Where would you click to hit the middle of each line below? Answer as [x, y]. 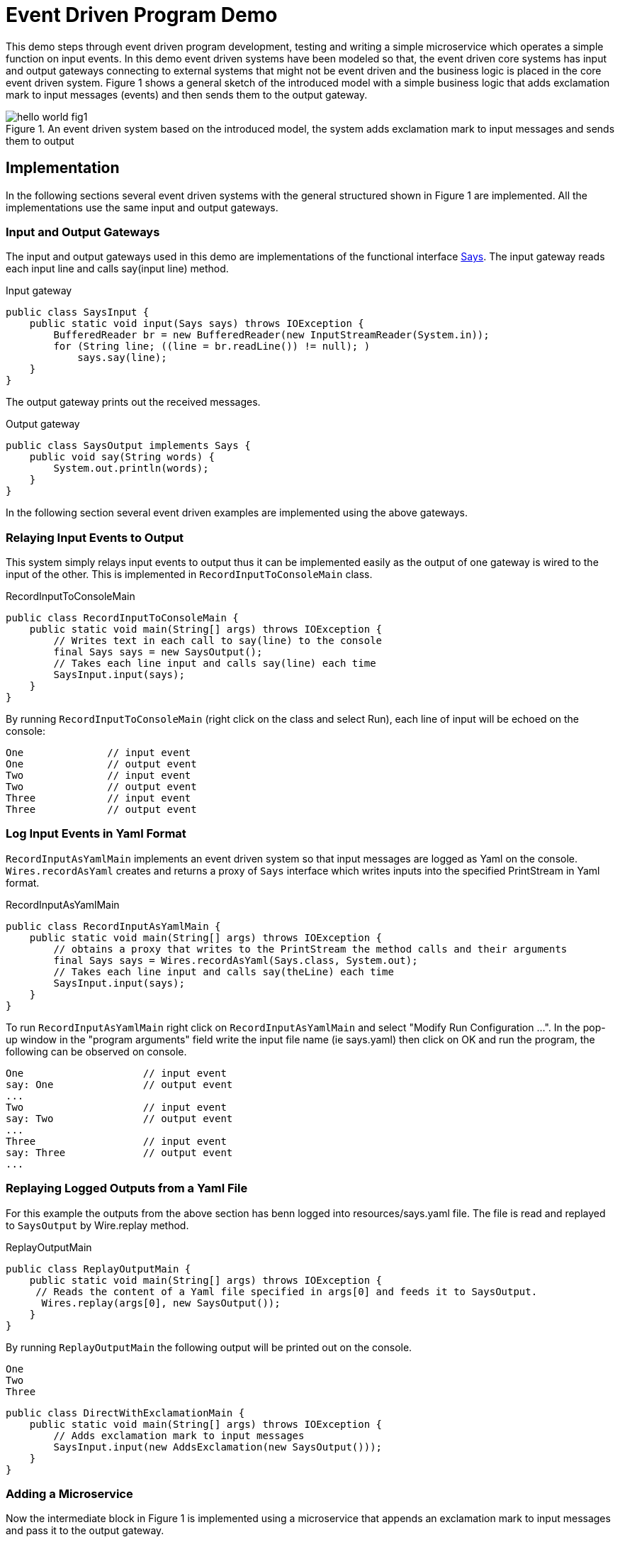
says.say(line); [122, 358]
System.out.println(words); [131, 468]
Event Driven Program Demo [142, 15]
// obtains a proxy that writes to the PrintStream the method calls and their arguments [310, 949]
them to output [40, 140]
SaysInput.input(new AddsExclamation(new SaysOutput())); [218, 1447]
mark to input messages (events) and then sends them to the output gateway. [187, 94]
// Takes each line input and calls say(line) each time [215, 664]
